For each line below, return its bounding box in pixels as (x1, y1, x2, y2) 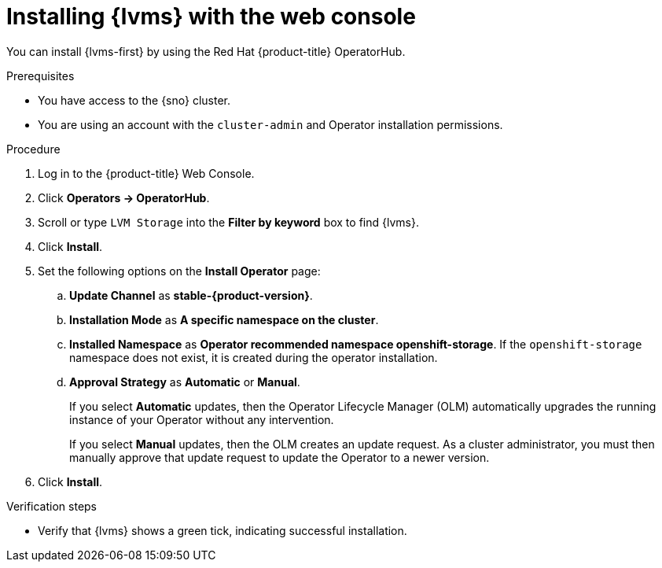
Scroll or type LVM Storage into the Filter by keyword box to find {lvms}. (38, 215, 419, 229)
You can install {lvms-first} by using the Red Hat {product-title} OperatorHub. (6, 44, 406, 58)
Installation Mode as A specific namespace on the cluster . (69, 312, 379, 326)
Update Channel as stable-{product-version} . (69, 288, 313, 302)
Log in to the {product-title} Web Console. (38, 166, 255, 180)
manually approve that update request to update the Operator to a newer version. (69, 450, 490, 464)
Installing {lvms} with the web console (6, 3, 416, 30)
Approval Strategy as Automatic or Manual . (69, 374, 300, 389)
